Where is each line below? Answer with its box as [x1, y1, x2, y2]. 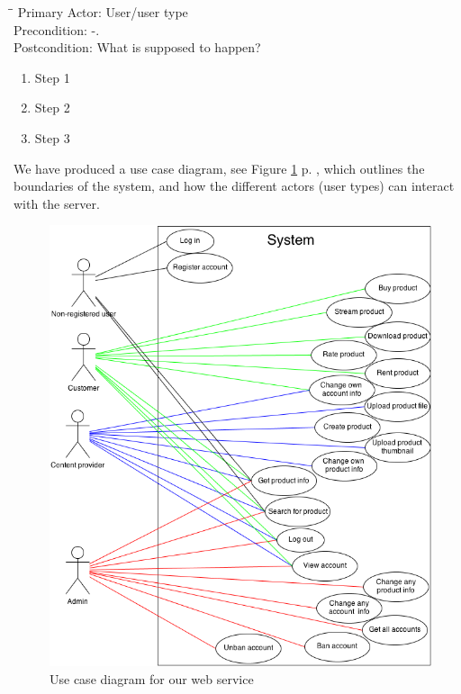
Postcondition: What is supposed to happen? [14, 38, 261, 57]
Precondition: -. [14, 20, 100, 39]
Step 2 [34, 98, 70, 117]
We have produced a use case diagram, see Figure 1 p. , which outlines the [14, 158, 425, 177]
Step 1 [34, 68, 70, 86]
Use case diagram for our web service [50, 669, 254, 688]
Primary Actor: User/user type [17, 3, 188, 21]
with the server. [14, 194, 100, 212]
